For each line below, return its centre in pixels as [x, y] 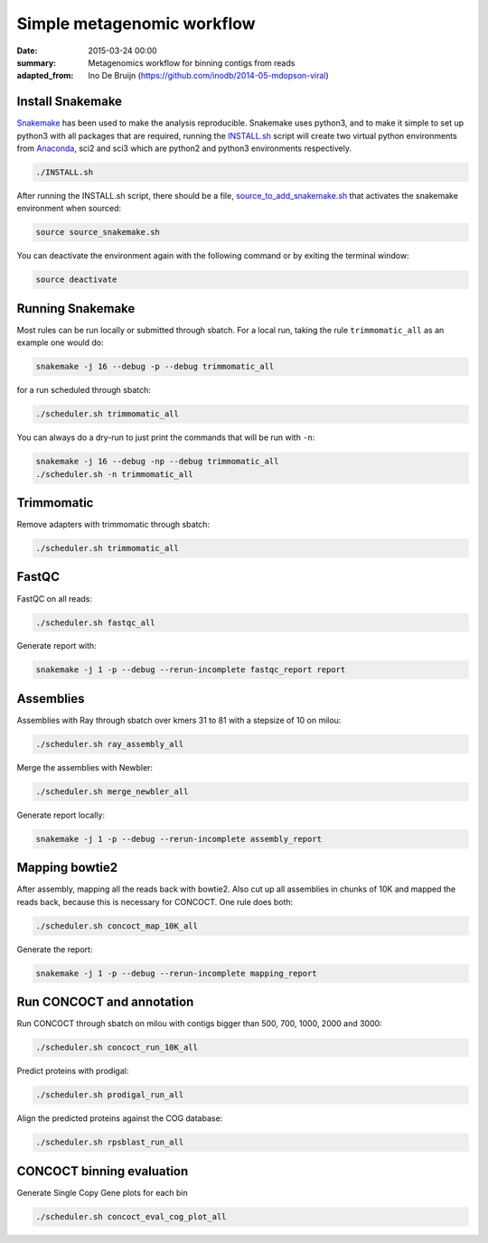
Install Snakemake [69, 102]
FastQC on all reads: [54, 598]
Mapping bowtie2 [67, 868]
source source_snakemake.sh [98, 232]
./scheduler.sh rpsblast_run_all [110, 1142]
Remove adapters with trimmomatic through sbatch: [113, 525]
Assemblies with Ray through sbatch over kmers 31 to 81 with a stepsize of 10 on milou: [179, 720]
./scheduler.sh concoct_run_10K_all [117, 1047]
